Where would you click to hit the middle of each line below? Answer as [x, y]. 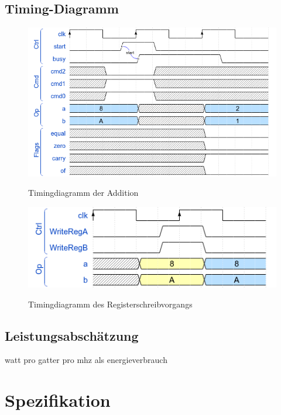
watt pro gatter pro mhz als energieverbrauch [86, 360]
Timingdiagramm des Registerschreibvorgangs [110, 304]
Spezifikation [58, 400]
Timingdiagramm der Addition [83, 193]
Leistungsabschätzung [72, 335]
